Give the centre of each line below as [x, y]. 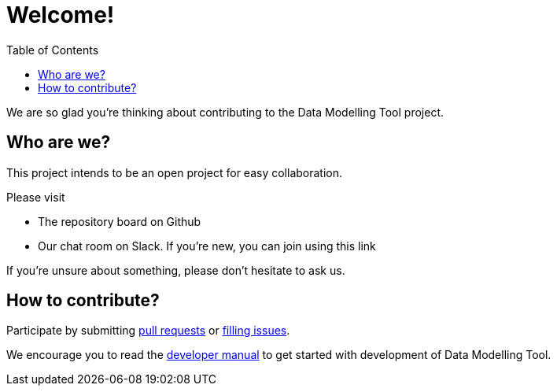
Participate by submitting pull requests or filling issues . [148, 331]
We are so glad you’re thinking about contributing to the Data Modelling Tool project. [225, 112]
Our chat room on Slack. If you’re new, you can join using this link [207, 246]
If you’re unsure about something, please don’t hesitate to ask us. [176, 270]
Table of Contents [53, 50]
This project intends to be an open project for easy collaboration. [175, 172]
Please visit [36, 197]
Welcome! [61, 15]
